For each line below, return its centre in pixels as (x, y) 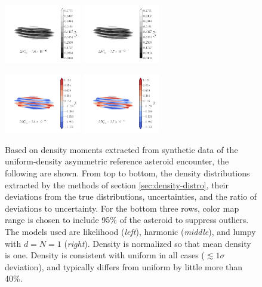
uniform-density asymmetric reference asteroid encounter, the (117, 161)
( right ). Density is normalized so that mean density (158, 243)
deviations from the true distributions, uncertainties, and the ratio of (131, 196)
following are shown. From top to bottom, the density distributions (127, 173)
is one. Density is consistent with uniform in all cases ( (105, 255)
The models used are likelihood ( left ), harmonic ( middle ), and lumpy (130, 231)
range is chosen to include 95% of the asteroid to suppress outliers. (127, 220)
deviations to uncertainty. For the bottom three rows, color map (122, 208)
